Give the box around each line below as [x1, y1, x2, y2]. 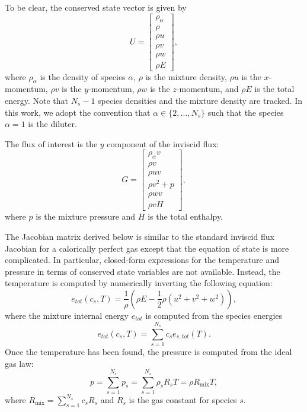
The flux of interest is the [5, 137, 98, 150]
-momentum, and [176, 83, 239, 95]
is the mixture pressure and [36, 210, 136, 223]
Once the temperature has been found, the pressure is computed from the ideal [5, 346, 292, 358]
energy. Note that [5, 94, 68, 106]
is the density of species [40, 70, 126, 83]
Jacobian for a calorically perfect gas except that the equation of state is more [5, 242, 289, 254]
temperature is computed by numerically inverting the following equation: [5, 277, 273, 289]
